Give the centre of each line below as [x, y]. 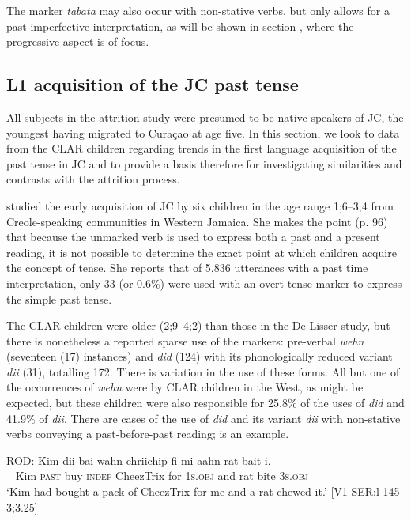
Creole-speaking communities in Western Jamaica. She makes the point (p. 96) [197, 221]
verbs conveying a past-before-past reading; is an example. [148, 434]
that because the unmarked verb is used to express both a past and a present [193, 237]
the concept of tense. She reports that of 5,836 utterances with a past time [187, 268]
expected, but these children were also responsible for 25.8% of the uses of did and [205, 403]
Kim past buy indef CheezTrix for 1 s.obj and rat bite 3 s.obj [162, 476]
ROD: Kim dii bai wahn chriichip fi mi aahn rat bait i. [139, 460]
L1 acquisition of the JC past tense [153, 84]
